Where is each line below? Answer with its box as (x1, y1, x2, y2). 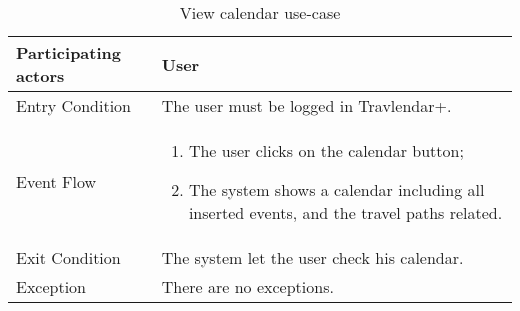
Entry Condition (16, 94, 131, 117)
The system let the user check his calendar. (161, 246, 464, 269)
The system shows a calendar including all (188, 178, 485, 201)
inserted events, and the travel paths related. (188, 201, 503, 224)
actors (16, 64, 65, 87)
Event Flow (16, 170, 97, 193)
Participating (16, 41, 121, 64)
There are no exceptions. (161, 275, 334, 298)
